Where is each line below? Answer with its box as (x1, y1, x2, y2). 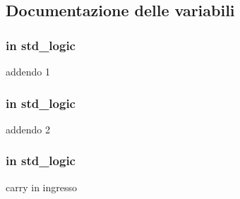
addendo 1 (6, 64, 51, 78)
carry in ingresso (6, 179, 77, 194)
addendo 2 (6, 121, 51, 136)
